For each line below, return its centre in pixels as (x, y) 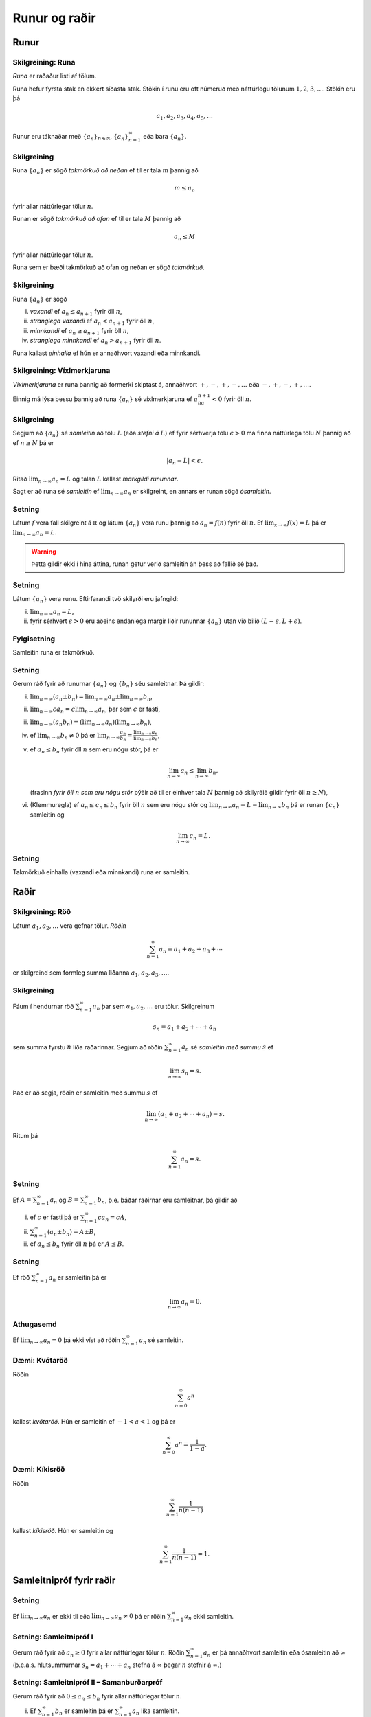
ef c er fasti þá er (54, 1217)
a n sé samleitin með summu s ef (227, 1048)
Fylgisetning (34, 639)
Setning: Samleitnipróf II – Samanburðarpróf (88, 1683)
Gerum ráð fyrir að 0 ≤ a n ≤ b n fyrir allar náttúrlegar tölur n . (97, 1697)
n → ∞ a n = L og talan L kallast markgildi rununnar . (108, 479)
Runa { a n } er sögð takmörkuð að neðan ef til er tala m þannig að (105, 171)
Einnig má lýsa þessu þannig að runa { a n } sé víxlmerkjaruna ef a (105, 400)
